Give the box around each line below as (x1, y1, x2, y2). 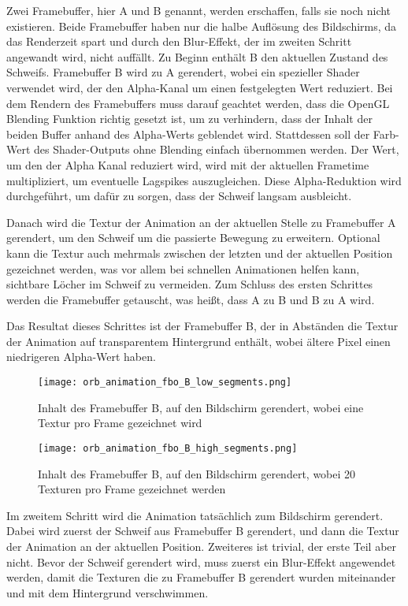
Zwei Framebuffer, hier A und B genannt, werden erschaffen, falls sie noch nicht (6, 2, 391, 18)
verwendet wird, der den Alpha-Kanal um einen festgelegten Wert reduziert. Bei (6, 79, 393, 95)
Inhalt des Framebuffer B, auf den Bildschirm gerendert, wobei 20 (38, 465, 356, 481)
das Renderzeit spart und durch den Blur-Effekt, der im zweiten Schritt (6, 33, 352, 50)
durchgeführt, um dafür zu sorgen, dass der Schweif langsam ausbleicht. (6, 188, 352, 204)
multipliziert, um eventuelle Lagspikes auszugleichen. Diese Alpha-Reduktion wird (6, 172, 402, 188)
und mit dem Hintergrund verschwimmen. (6, 584, 209, 600)
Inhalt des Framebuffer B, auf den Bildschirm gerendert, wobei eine (38, 399, 364, 415)
